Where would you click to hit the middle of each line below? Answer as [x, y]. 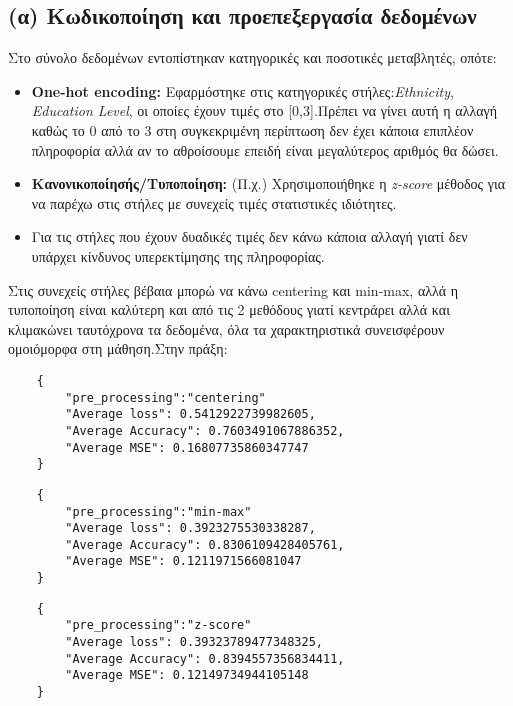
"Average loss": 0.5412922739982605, [190, 414]
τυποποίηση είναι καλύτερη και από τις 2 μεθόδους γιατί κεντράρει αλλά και [229, 309]
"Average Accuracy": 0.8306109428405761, [205, 544]
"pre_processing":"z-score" [158, 625]
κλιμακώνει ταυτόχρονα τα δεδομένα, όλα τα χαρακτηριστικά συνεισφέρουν [226, 328]
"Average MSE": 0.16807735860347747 [187, 447]
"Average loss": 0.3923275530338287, [190, 528]
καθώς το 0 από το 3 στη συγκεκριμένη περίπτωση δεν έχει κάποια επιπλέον [252, 129]
